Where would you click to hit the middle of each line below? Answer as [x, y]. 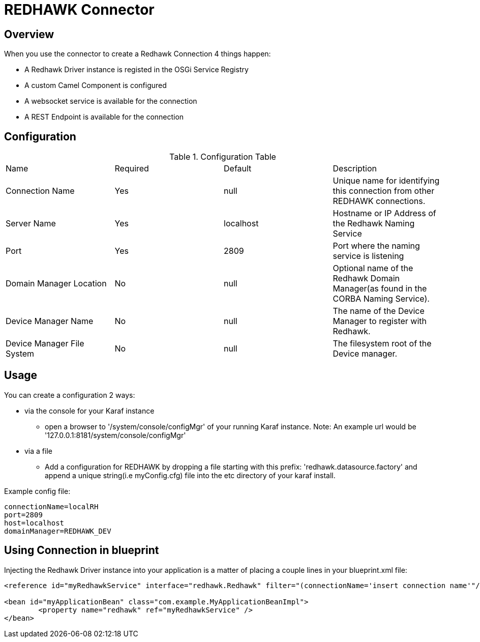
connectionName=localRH [51, 506]
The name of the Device [379, 311]
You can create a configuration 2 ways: [70, 395]
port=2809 [23, 515]
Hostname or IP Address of [384, 213]
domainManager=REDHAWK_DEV [58, 531]
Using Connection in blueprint [82, 550]
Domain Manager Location [56, 284]
